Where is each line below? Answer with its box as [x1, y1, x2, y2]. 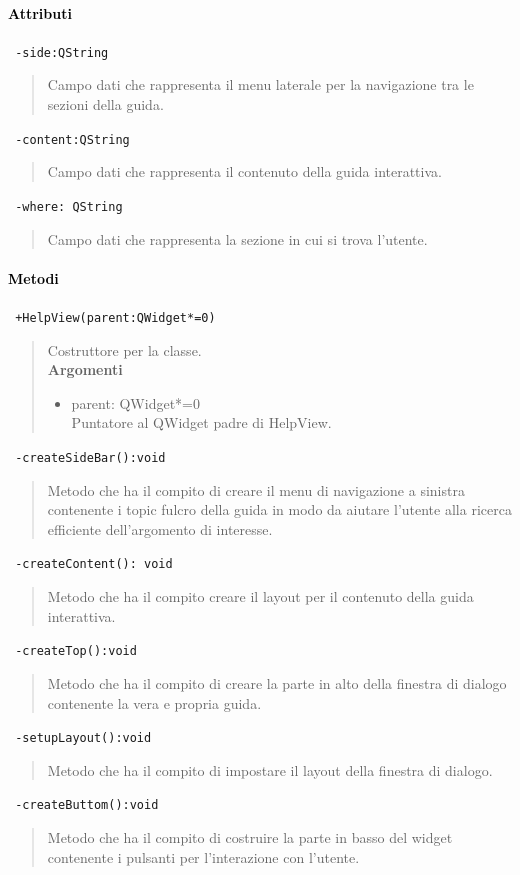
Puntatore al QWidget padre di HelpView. [71, 412, 332, 433]
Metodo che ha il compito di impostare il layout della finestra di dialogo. [47, 759, 493, 780]
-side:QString [15, 45, 109, 60]
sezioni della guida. [47, 94, 164, 115]
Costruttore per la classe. [47, 339, 202, 360]
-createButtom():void [15, 798, 159, 813]
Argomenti [47, 359, 123, 380]
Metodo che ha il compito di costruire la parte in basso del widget [47, 827, 453, 847]
